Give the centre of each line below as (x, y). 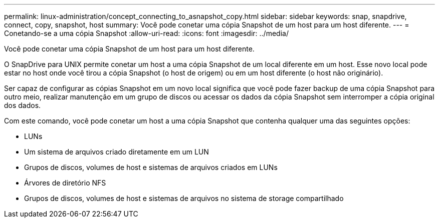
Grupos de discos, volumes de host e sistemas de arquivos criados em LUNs (151, 167)
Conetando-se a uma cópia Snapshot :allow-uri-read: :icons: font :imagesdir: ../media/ (146, 33)
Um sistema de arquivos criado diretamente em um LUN (117, 152)
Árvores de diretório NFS (65, 183)
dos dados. (23, 105)
